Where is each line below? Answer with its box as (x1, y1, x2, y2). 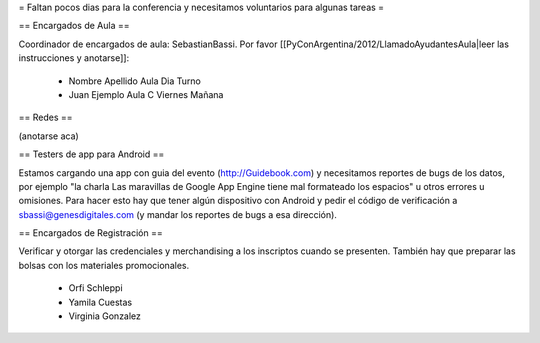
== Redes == (18, 111, 74, 124)
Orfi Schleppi (68, 282, 124, 294)
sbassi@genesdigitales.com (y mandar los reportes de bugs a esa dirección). (18, 208, 337, 220)
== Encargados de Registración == (18, 227, 164, 239)
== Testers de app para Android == (18, 148, 165, 160)
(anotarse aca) (18, 130, 79, 142)
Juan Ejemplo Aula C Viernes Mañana (68, 88, 224, 100)
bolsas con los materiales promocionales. (18, 259, 190, 271)
